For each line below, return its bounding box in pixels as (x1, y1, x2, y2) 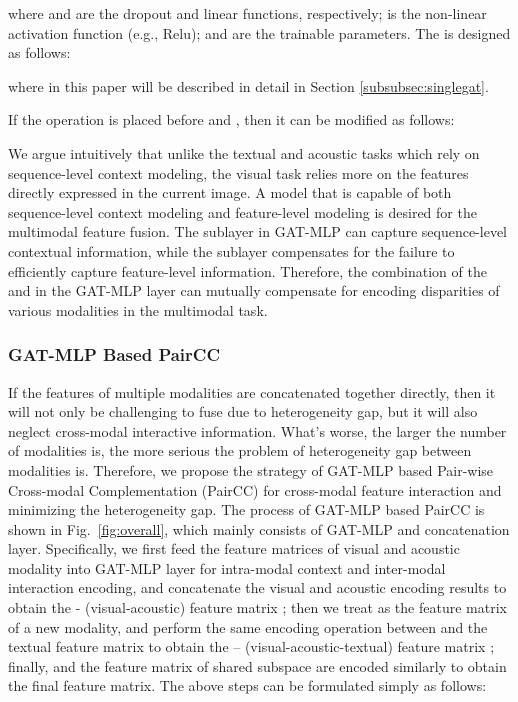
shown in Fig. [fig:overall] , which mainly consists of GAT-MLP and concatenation (8, 518, 510, 539)
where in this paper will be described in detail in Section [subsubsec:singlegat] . (8, 75, 489, 96)
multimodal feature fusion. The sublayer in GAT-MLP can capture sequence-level (8, 221, 507, 242)
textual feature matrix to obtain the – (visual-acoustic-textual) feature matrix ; (8, 636, 495, 657)
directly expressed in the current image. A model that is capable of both (8, 182, 452, 203)
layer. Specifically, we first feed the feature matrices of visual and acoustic (8, 538, 460, 559)
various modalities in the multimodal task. (8, 299, 268, 320)
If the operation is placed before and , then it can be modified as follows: (8, 109, 455, 130)
